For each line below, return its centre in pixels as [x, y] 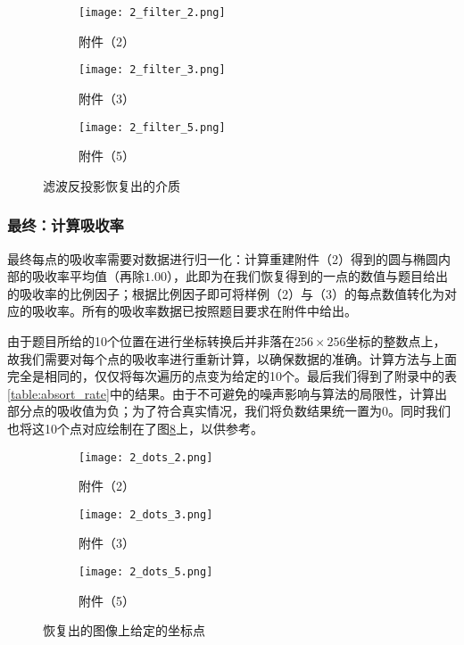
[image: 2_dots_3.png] [146, 514]
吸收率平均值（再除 [88, 276]
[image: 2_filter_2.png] [152, 12]
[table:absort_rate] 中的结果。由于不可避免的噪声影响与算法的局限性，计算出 [227, 393]
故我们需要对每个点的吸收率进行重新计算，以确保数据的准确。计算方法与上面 [232, 358]
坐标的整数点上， [396, 340]
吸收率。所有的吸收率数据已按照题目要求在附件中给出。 [194, 311]
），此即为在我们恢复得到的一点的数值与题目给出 [307, 276]
